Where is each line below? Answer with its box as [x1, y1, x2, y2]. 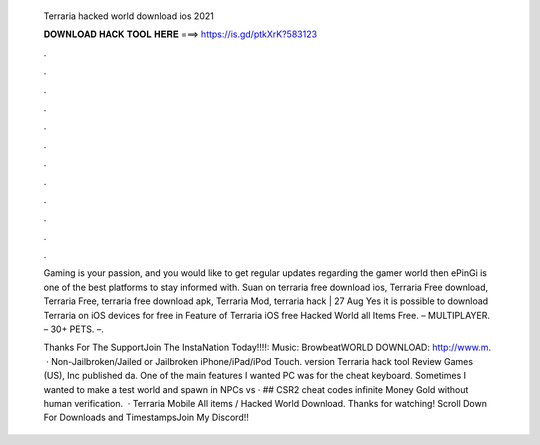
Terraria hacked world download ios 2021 [43, 10, 214, 22]
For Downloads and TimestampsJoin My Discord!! [43, 411, 250, 424]
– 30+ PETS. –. [43, 323, 104, 335]
